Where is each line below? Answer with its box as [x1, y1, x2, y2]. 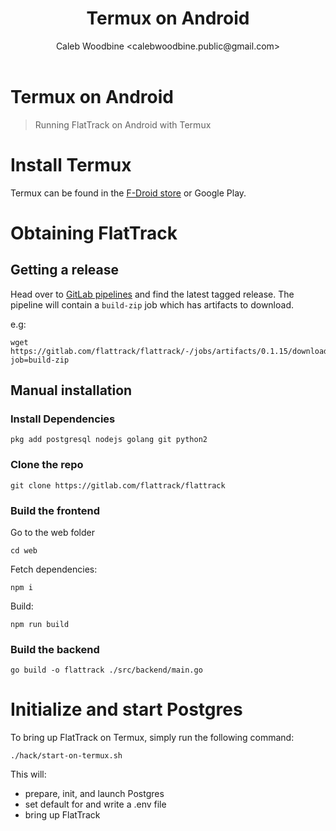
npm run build [10, 619, 70, 629]
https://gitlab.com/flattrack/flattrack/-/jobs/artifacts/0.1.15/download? [10, 346, 333, 356]
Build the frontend [10, 503, 100, 517]
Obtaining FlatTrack [10, 222, 178, 244]
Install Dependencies [10, 412, 116, 426]
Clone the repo [10, 458, 84, 472]
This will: [10, 768, 47, 781]
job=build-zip [10, 355, 70, 365]
